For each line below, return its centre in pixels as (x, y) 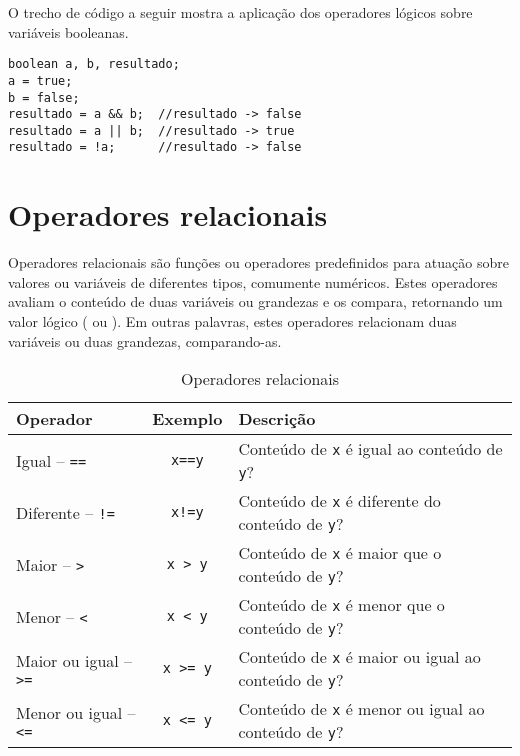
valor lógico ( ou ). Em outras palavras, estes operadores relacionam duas (232, 321)
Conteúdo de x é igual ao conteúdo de (370, 449)
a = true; (40, 80)
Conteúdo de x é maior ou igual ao (359, 657)
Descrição (277, 419)
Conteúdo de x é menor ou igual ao (361, 709)
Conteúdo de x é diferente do (339, 501)
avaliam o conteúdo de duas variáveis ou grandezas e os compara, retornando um (255, 301)
